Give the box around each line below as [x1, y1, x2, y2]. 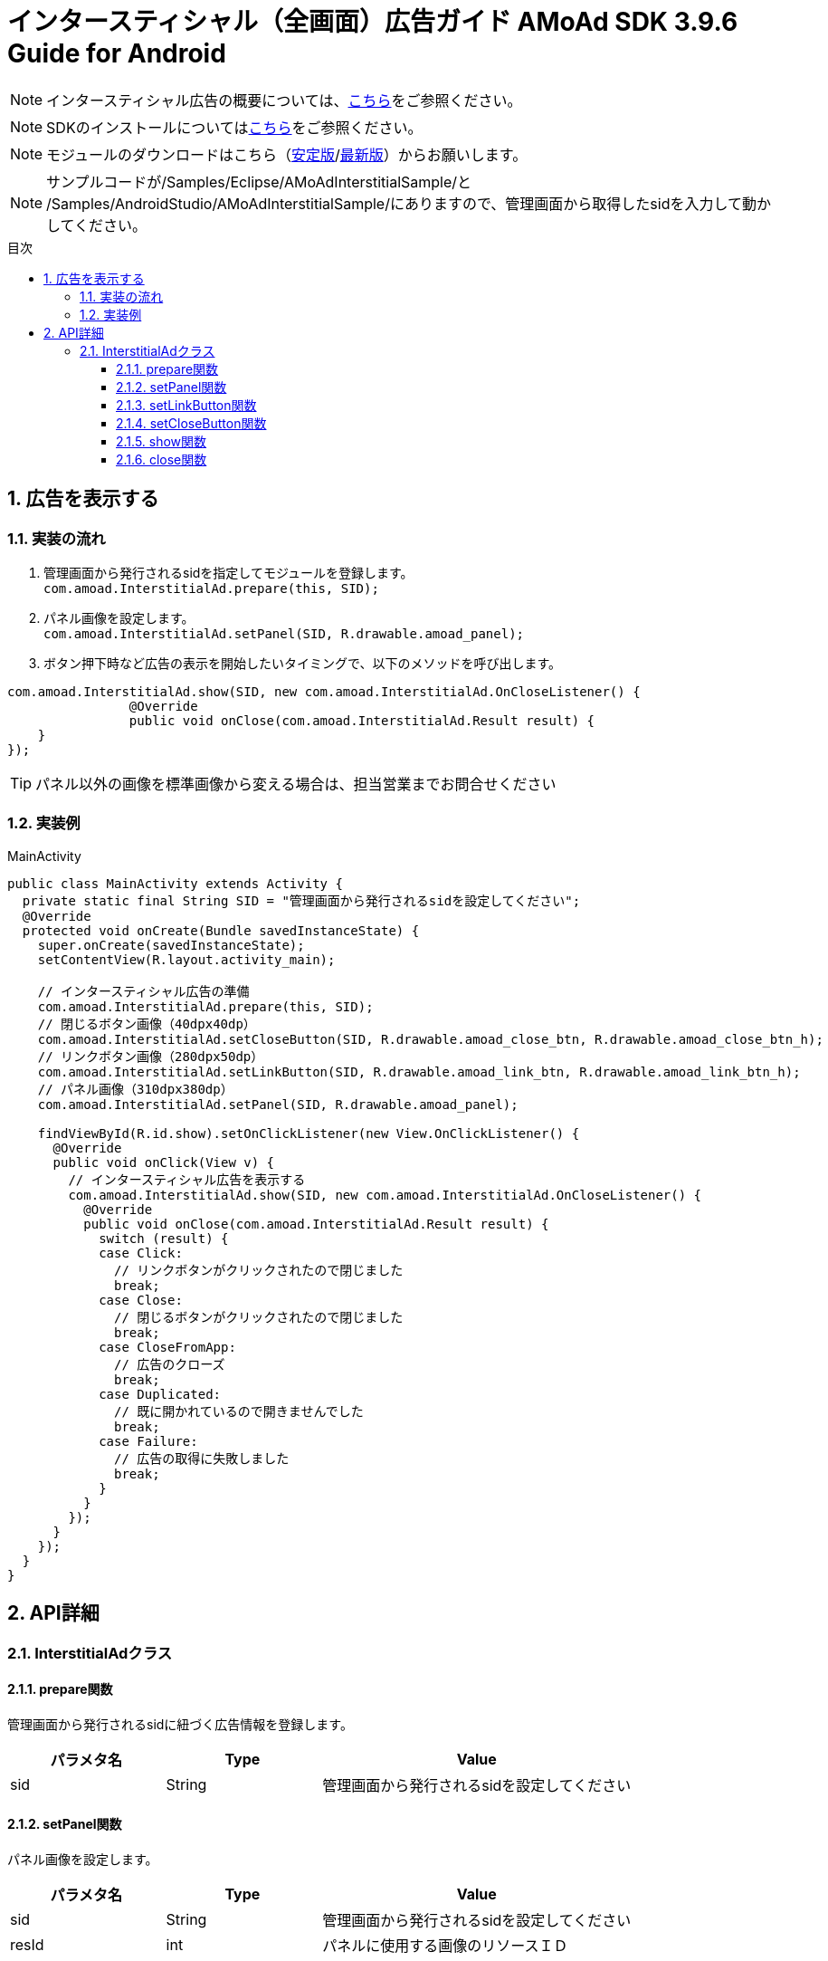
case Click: [99, 1245, 183, 1260]
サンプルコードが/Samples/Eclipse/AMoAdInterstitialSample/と [46, 172, 472, 191]
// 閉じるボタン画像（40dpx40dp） [37, 1016, 256, 1031]
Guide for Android [7, 38, 226, 69]
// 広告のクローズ [114, 1356, 225, 1372]
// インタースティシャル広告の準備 [37, 983, 250, 999]
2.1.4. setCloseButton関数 [116, 415, 267, 431]
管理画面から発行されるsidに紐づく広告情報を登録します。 [7, 1716, 353, 1732]
